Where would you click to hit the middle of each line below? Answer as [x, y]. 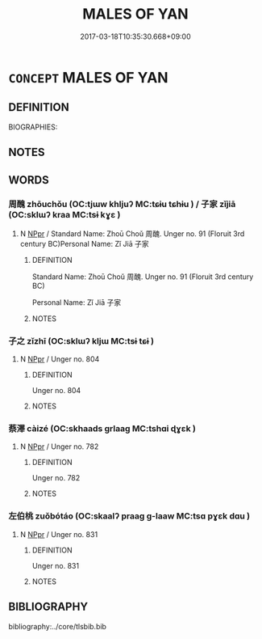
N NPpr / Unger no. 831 [59, 534]
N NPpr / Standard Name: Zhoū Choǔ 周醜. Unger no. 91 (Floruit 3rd [132, 233]
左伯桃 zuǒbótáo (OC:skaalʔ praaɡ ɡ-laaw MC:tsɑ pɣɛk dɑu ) [129, 516]
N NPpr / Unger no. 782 [59, 446]
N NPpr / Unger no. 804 [60, 359]
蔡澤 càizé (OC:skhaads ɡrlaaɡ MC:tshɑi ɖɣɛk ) [102, 429]
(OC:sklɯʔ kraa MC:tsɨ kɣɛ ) [64, 215]
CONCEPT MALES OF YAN [88, 77]
